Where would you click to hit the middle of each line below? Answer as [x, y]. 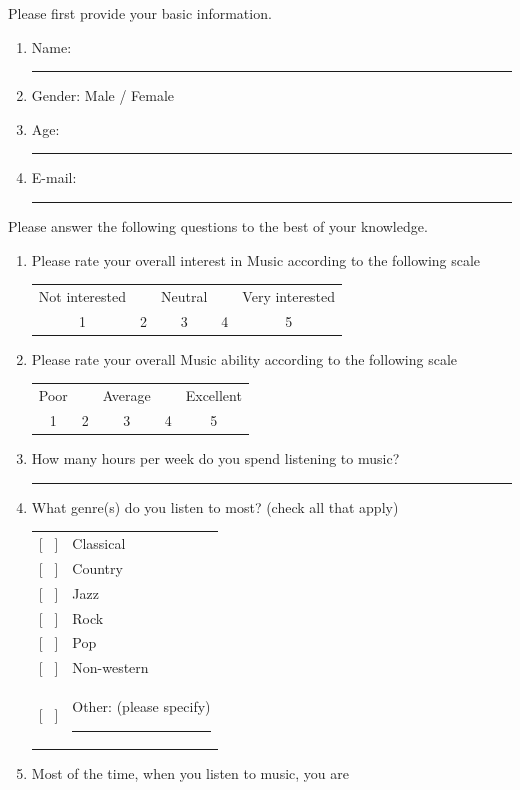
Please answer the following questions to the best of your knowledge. [218, 225]
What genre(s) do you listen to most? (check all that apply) [215, 506]
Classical [99, 543]
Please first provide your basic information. [140, 13]
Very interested [289, 295]
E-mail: [54, 177]
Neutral [184, 295]
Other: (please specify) [141, 706]
